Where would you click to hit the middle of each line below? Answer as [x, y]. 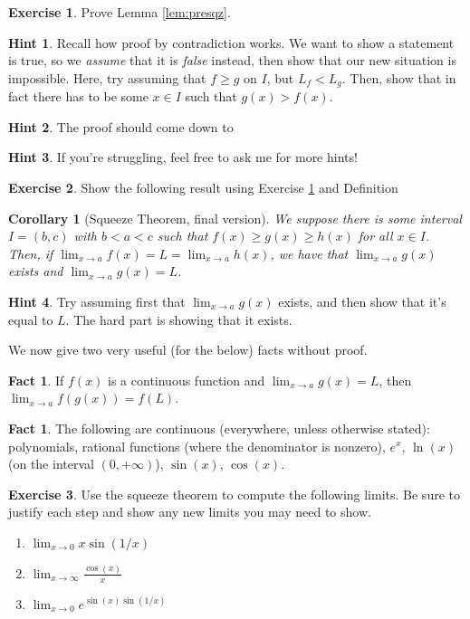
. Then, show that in [399, 77]
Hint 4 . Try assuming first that [97, 301]
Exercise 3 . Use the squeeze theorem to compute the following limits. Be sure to [234, 494]
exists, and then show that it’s [362, 301]
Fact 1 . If [36, 380]
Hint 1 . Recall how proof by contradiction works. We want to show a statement [231, 42]
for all [375, 236]
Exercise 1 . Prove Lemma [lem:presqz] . [120, 12]
